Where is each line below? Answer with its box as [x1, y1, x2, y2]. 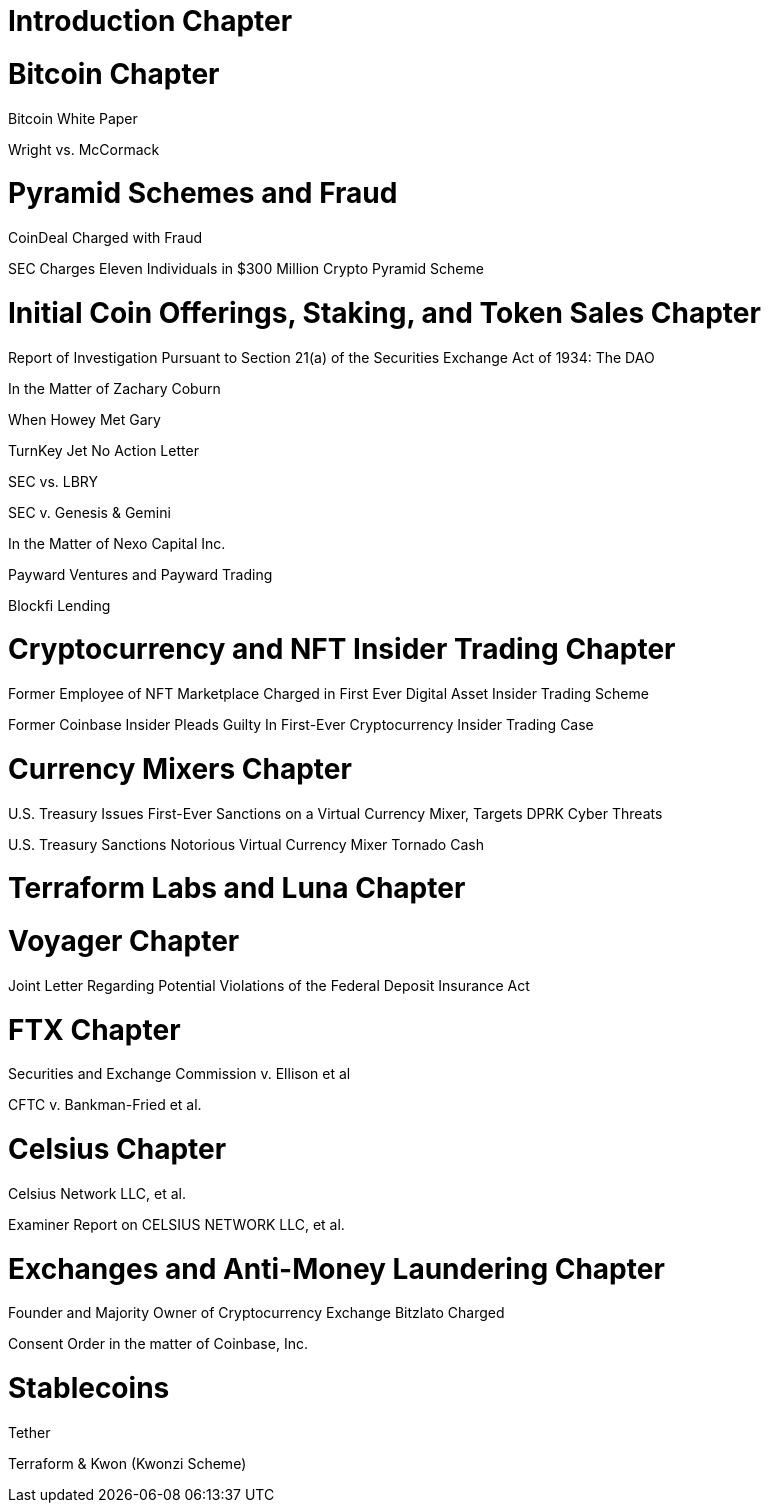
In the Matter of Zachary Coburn [8, 379, 221, 397]
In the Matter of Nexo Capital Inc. [8, 534, 226, 552]
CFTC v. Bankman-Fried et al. [8, 1096, 202, 1114]
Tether [8, 1423, 51, 1441]
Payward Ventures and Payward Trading [8, 565, 273, 583]
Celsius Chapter [8, 1132, 227, 1166]
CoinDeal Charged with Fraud [8, 229, 203, 246]
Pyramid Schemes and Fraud [8, 176, 398, 211]
